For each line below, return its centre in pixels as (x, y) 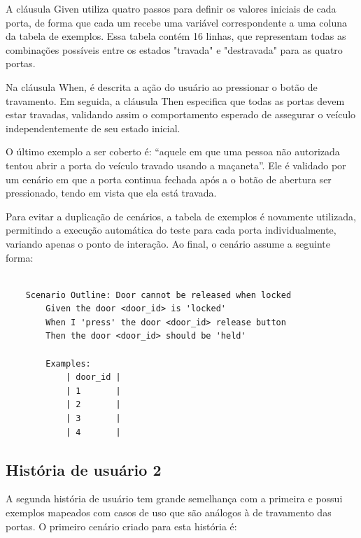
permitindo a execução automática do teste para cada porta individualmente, (171, 230)
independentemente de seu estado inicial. (93, 128)
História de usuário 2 (84, 469)
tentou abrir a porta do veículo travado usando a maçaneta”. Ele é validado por (176, 165)
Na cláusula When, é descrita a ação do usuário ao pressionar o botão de (162, 86)
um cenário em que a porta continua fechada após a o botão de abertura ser (169, 179)
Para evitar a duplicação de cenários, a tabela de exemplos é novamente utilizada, (181, 216)
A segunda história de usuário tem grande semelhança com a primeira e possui (174, 498)
